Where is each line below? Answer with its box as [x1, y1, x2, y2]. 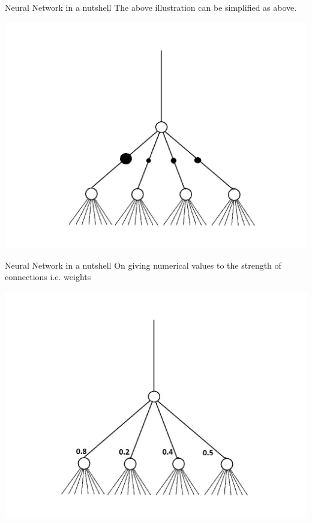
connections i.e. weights [5, 270, 91, 283]
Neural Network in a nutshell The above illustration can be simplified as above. [5, 1, 297, 13]
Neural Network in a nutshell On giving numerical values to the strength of [5, 259, 281, 271]
